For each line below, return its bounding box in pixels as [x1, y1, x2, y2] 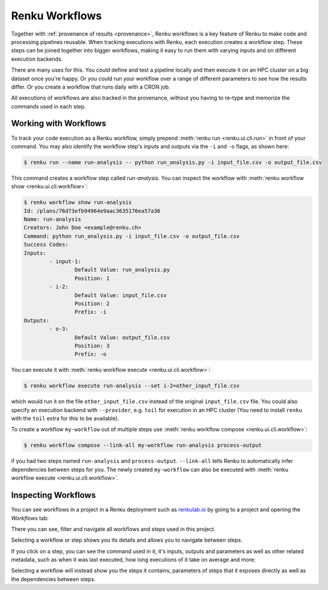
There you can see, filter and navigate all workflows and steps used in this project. [11, 525, 216, 533]
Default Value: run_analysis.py [74, 266, 170, 274]
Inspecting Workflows [11, 490, 96, 500]
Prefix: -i [74, 309, 107, 316]
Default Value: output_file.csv [74, 334, 170, 341]
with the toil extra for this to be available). [11, 415, 120, 422]
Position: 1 [74, 275, 110, 281]
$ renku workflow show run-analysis [23, 199, 132, 206]
